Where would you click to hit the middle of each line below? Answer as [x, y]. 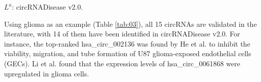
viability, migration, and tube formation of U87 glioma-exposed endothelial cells [128, 53]
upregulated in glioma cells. [47, 73]
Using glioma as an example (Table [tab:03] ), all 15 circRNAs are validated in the [130, 24]
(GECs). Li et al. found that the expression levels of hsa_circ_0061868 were [122, 63]
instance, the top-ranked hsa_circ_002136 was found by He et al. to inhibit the [127, 43]
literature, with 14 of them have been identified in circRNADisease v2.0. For [122, 34]
